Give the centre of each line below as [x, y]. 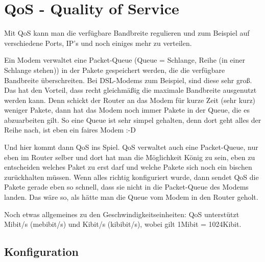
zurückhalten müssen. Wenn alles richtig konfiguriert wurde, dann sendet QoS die [131, 177]
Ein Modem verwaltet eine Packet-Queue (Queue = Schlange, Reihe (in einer [125, 60]
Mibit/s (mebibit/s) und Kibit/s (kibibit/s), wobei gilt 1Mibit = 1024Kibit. [123, 224]
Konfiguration [41, 252]
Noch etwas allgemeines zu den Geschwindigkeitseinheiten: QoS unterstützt [122, 214]
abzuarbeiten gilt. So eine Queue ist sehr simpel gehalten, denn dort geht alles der [133, 120]
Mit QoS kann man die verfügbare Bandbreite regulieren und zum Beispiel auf [127, 33]
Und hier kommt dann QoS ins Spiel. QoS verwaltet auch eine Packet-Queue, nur [131, 147]
